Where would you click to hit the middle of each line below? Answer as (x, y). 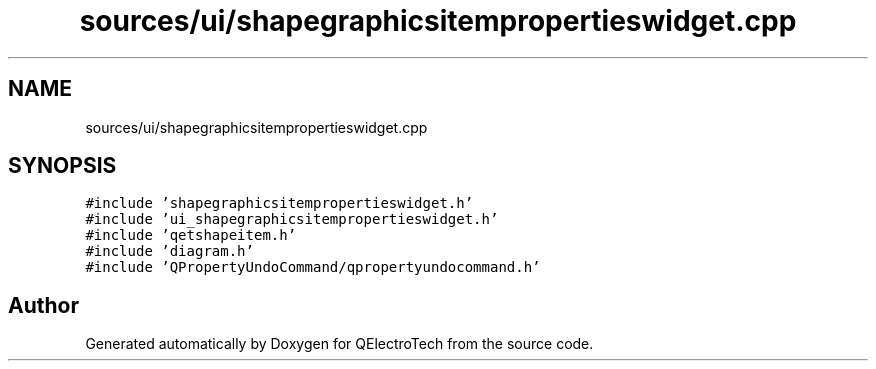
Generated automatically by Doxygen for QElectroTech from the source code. (339, 344)
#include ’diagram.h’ (169, 251)
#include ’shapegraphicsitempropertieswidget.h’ (279, 203)
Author (43, 305)
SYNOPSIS (62, 166)
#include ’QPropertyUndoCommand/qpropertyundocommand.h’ (313, 267)
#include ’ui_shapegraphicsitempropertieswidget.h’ (292, 219)
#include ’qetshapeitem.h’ (191, 235)
